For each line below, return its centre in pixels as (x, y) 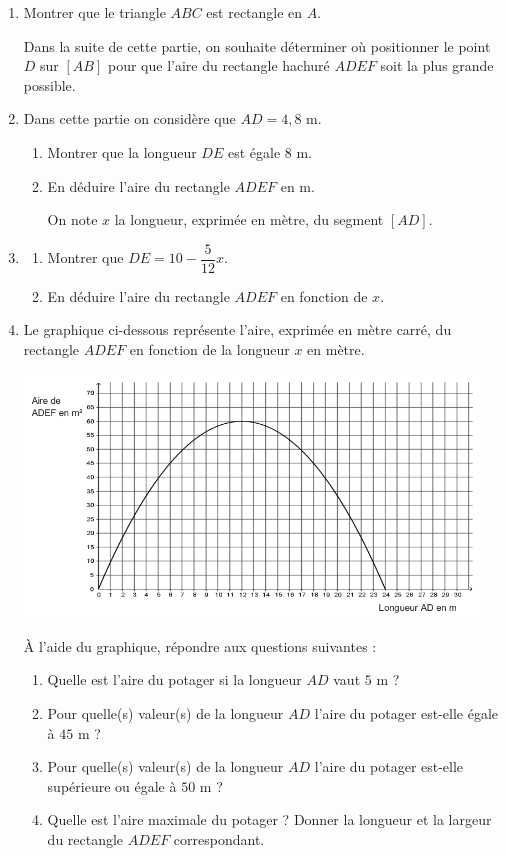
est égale (254, 151)
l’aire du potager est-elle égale (406, 713)
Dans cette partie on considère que (129, 118)
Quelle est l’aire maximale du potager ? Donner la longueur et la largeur (269, 819)
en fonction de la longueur (209, 349)
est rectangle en (254, 12)
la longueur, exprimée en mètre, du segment (249, 219)
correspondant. (219, 839)
